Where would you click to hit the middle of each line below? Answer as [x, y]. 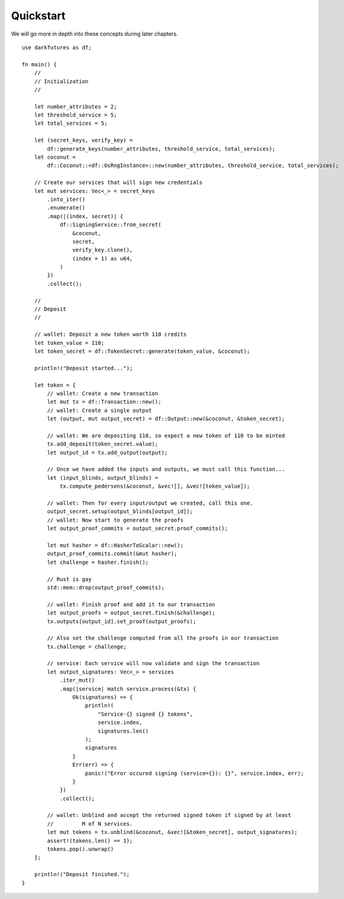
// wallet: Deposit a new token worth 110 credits [110, 334]
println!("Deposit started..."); [84, 368]
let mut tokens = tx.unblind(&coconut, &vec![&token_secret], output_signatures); [172, 832]
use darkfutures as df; [57, 47]
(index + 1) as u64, [103, 258]
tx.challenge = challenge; [87, 646]
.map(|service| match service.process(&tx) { [128, 689]
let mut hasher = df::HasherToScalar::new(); [115, 545]
